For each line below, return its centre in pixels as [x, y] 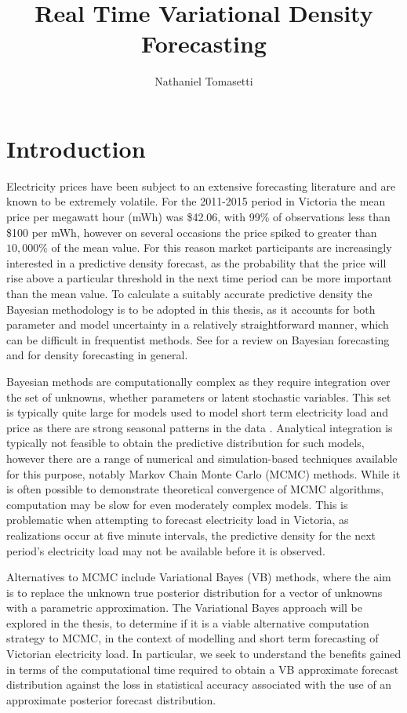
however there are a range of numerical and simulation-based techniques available [202, 458]
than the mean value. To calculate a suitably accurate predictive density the [189, 293]
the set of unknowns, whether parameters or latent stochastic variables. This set [199, 397]
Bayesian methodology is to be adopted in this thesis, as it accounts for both [191, 309]
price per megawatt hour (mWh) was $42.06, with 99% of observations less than [198, 217]
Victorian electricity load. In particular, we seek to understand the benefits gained [204, 654]
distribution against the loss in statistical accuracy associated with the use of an [199, 684]
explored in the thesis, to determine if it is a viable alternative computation [188, 622]
